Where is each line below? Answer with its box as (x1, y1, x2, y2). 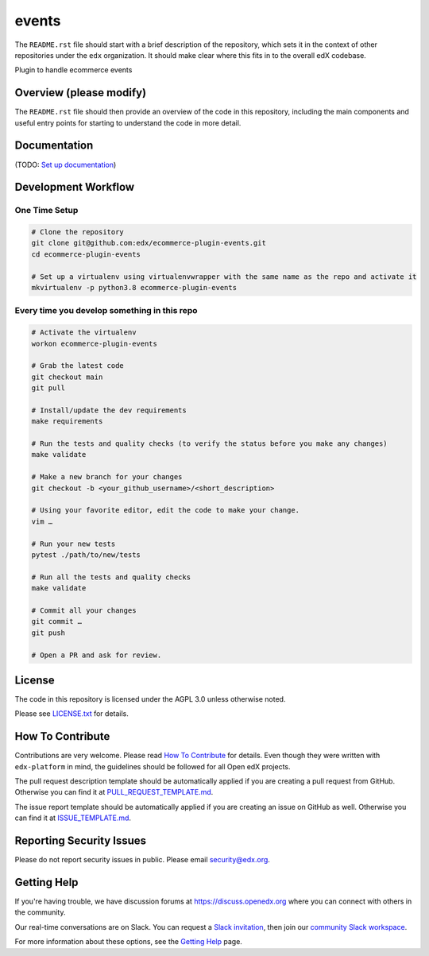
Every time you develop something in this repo (14, 305, 198, 316)
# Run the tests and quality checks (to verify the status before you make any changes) (31, 439, 388, 448)
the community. (14, 908, 66, 917)
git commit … (31, 617, 83, 626)
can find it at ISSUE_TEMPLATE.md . (14, 813, 131, 822)
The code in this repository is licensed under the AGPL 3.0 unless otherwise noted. (14, 695, 286, 704)
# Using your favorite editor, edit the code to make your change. (31, 505, 300, 515)
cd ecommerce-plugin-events (31, 250, 141, 258)
